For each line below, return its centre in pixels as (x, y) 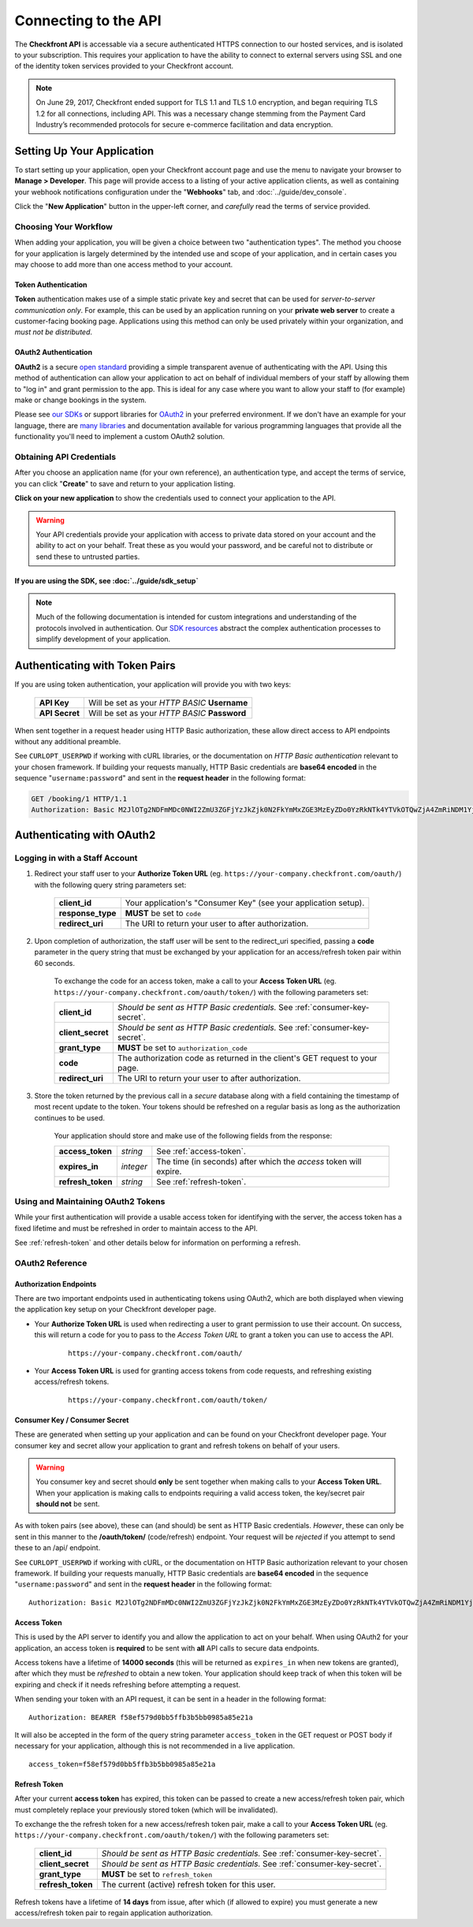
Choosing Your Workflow (64, 226)
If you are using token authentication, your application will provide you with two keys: (153, 684)
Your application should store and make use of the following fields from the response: (193, 1136)
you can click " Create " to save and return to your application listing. (125, 483)
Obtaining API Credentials (65, 457)
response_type (88, 913)
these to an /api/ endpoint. (58, 1548)
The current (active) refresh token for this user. (188, 1884)
